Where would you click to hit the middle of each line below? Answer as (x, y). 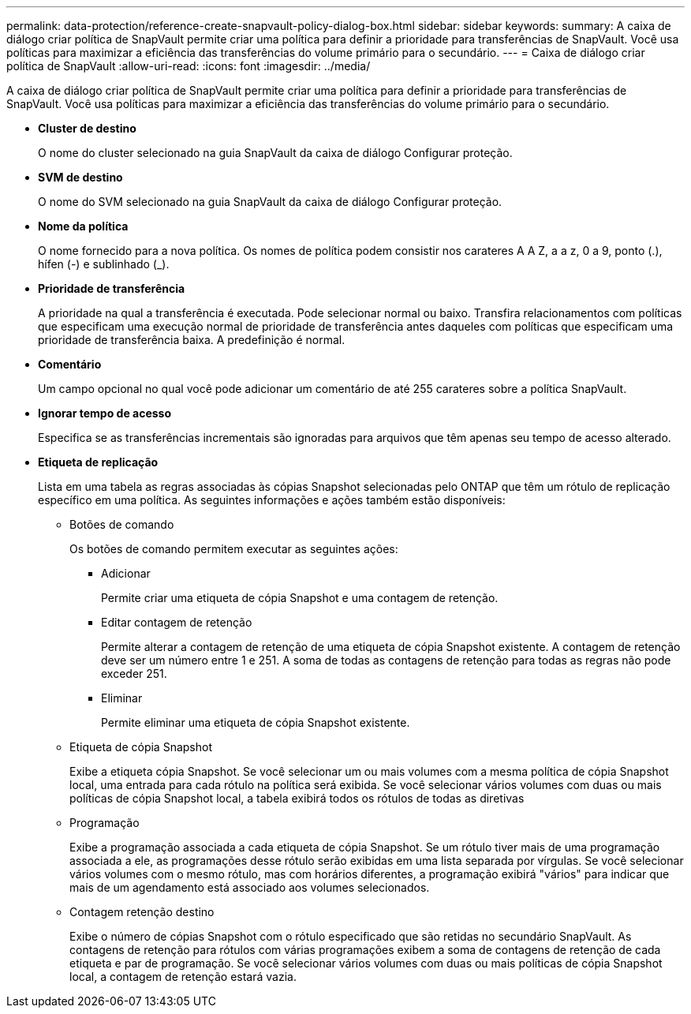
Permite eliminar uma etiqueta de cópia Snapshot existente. (256, 722)
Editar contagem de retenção (177, 622)
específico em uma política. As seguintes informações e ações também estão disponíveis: (272, 500)
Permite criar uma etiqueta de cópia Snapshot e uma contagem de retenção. (300, 598)
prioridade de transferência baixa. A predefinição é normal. (192, 340)
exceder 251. (134, 674)
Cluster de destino (87, 128)
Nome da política (83, 226)
